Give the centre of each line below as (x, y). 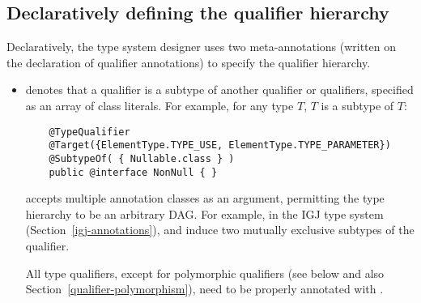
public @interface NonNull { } (133, 172)
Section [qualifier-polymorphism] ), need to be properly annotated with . (204, 289)
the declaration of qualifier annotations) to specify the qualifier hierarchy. (189, 62)
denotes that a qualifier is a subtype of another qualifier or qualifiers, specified (219, 90)
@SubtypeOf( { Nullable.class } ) (142, 158)
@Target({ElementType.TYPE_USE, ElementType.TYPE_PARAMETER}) (220, 145)
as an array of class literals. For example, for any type (159, 105)
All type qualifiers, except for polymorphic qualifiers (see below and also (205, 273)
